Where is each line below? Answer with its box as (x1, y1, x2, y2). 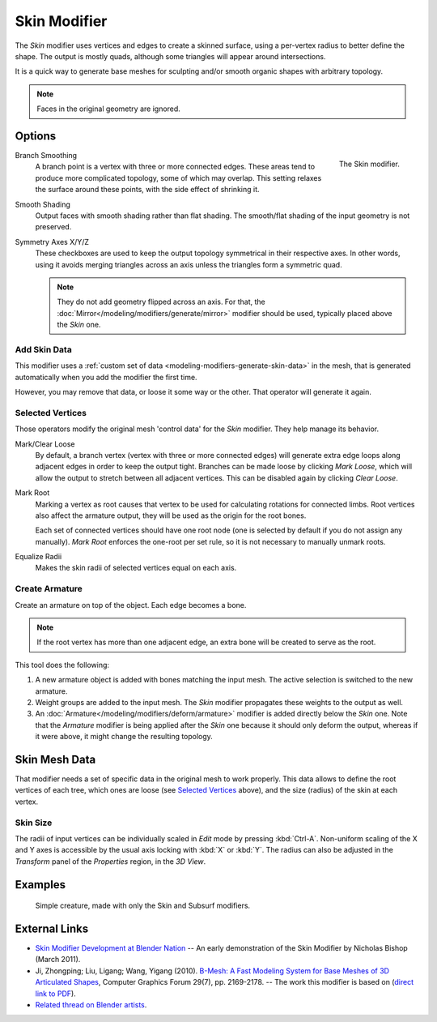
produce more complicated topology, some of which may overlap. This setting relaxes (35, 173, 322, 182)
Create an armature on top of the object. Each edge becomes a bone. (15, 600, 247, 609)
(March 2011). (35, 955, 81, 964)
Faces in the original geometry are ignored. (36, 104, 181, 113)
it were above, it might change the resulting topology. (35, 732, 214, 742)
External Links (15, 922, 89, 935)
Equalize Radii (15, 552, 62, 562)
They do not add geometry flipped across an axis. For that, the (57, 297, 266, 307)
